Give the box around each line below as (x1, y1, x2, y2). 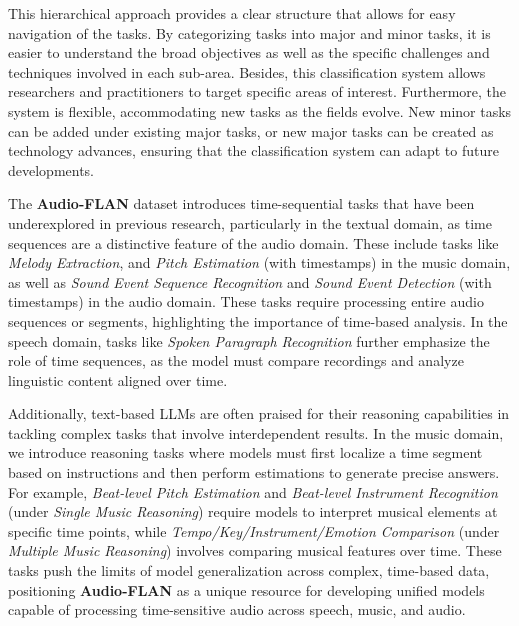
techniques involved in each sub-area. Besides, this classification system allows (8, 61, 486, 82)
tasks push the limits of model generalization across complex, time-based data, (8, 560, 490, 581)
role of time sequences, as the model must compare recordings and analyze (8, 350, 464, 371)
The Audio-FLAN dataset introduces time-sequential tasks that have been (8, 193, 475, 214)
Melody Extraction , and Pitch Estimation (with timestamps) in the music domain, (8, 252, 511, 273)
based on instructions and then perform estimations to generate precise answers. (8, 462, 500, 483)
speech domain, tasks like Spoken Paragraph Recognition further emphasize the (8, 330, 490, 351)
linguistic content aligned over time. (8, 369, 228, 390)
